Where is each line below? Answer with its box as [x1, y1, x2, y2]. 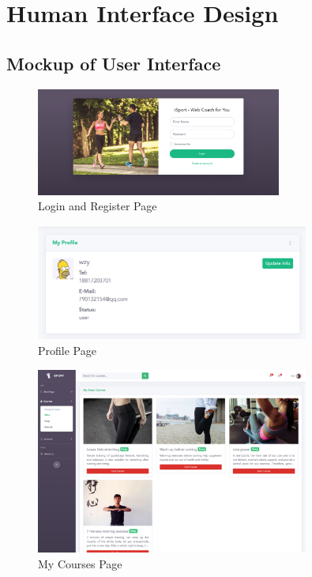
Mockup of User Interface [6, 51, 221, 75]
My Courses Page [38, 556, 122, 572]
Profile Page [38, 341, 96, 358]
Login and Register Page [38, 198, 157, 214]
